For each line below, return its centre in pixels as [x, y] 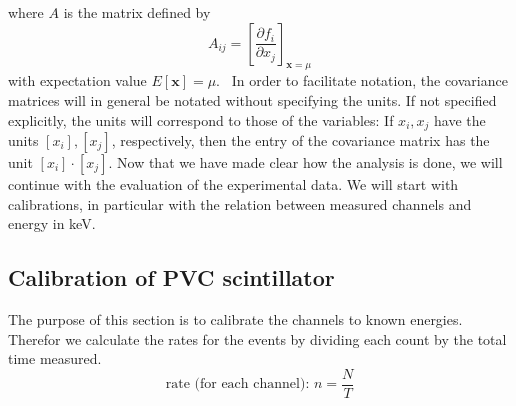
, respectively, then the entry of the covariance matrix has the [300, 140]
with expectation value [77, 80]
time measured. [55, 358]
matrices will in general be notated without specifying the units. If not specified [252, 99]
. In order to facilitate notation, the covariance [362, 80]
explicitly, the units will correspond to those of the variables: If [201, 119]
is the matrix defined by [137, 12]
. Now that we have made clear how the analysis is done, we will [305, 162]
